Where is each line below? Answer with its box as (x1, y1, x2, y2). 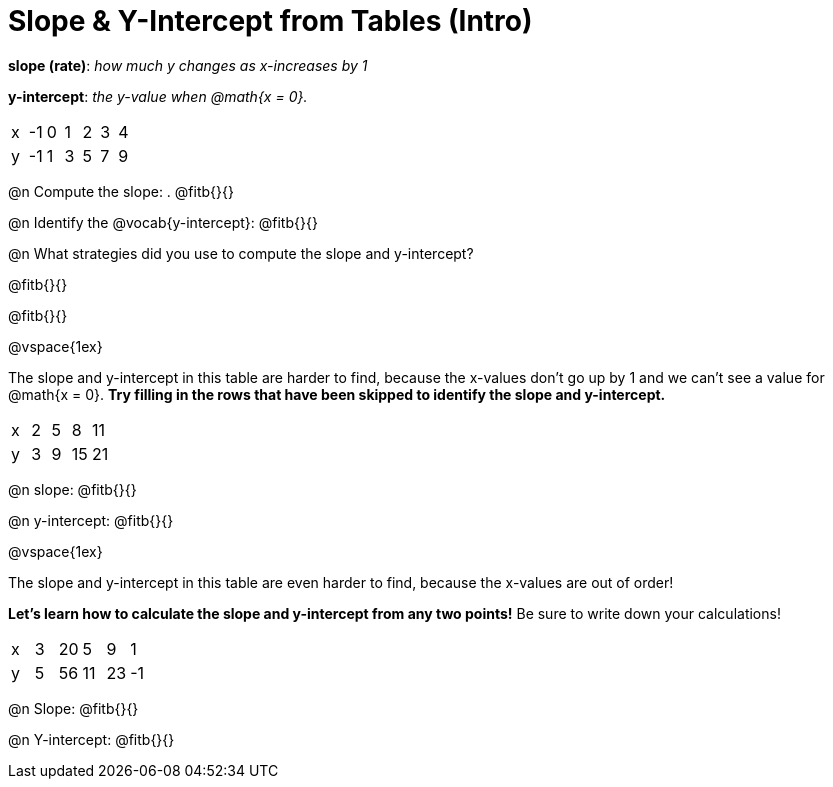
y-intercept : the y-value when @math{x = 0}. (8, 87, 308, 105)
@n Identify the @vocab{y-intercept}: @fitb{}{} (8, 213, 318, 231)
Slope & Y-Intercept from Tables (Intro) (8, 4, 533, 38)
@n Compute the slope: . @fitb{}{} (8, 182, 234, 200)
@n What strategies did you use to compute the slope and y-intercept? (8, 244, 474, 262)
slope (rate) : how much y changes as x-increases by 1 (8, 56, 368, 74)
